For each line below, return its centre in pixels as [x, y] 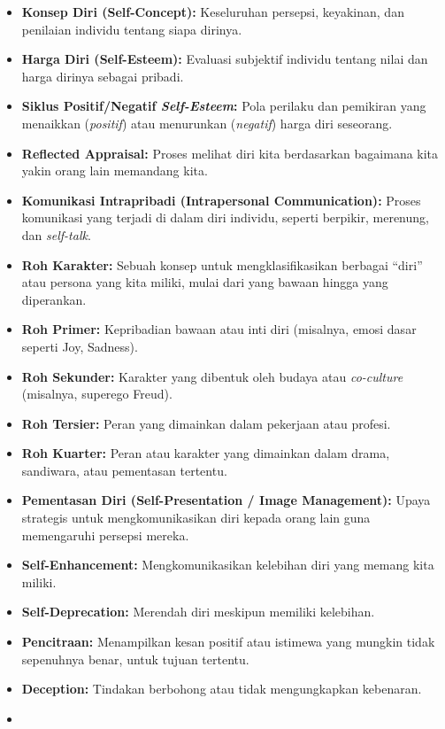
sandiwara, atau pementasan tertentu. [124, 470]
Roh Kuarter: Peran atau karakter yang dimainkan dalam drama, [206, 453]
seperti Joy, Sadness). [80, 346]
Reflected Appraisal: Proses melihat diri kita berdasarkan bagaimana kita [230, 153]
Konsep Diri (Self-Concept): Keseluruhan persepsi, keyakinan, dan [213, 12]
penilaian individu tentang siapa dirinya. [132, 29]
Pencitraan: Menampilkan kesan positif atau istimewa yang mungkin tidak [228, 642]
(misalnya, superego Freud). [97, 394]
